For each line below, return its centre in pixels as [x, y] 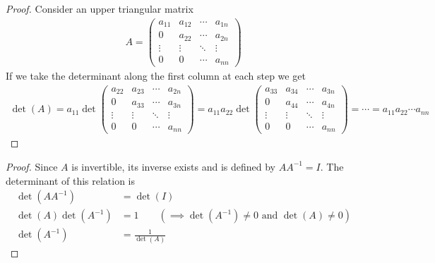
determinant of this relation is [71, 180]
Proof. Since [32, 166]
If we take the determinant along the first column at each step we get [156, 76]
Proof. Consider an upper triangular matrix [100, 8]
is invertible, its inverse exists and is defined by [173, 166]
